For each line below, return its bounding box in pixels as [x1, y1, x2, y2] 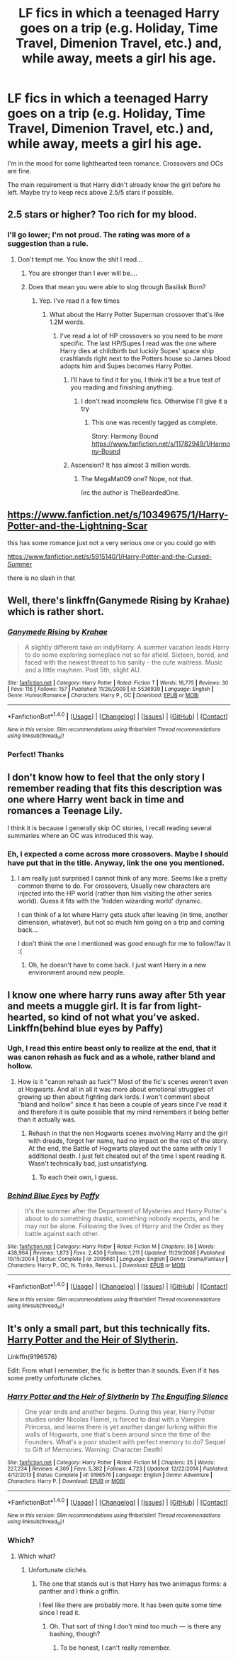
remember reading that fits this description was [7, 783, 222, 795]
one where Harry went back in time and [7, 794, 184, 806]
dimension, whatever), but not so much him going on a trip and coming [17, 918, 225, 927]
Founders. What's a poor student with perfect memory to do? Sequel [24, 1438, 226, 1446]
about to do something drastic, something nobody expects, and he [24, 1214, 220, 1223]
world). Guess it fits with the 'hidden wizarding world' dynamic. [17, 897, 203, 906]
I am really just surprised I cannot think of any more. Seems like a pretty [17, 874, 227, 883]
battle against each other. [24, 1230, 100, 1238]
